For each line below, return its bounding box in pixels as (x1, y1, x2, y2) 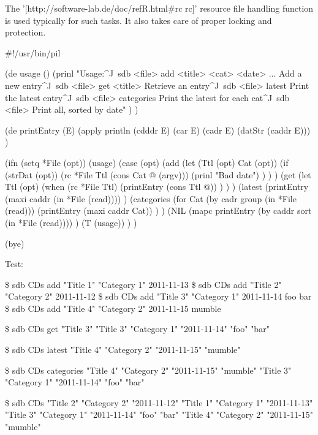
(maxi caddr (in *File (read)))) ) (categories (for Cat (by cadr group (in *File (5, 192, 297, 205)
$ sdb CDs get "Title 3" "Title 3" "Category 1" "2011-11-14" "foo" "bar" (5, 322, 270, 335)
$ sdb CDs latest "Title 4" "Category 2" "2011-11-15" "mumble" (5, 343, 241, 356)
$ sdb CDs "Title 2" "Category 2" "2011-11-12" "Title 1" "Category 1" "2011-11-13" (5, 396, 313, 409)
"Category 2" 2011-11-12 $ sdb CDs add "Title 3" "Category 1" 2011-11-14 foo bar (5, 290, 312, 303)
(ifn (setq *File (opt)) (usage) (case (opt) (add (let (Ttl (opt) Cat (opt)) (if (5, 156, 289, 168)
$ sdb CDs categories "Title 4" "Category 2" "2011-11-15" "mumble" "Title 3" (5, 363, 292, 376)
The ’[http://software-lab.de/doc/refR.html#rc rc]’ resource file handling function (5, 2, 314, 14)
